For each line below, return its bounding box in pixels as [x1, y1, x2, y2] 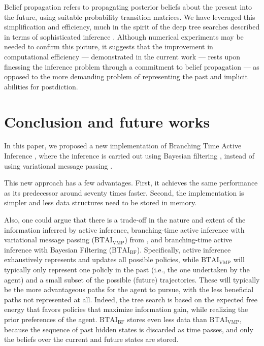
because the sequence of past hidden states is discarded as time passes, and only [4, 324, 253, 334]
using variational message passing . [4, 160, 113, 171]
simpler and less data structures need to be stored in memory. [4, 197, 197, 208]
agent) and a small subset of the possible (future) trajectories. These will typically [4, 274, 260, 285]
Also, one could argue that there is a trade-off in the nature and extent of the [4, 214, 246, 225]
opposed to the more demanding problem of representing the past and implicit [4, 71, 248, 82]
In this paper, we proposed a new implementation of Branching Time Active [4, 140, 242, 151]
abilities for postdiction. [4, 81, 78, 91]
